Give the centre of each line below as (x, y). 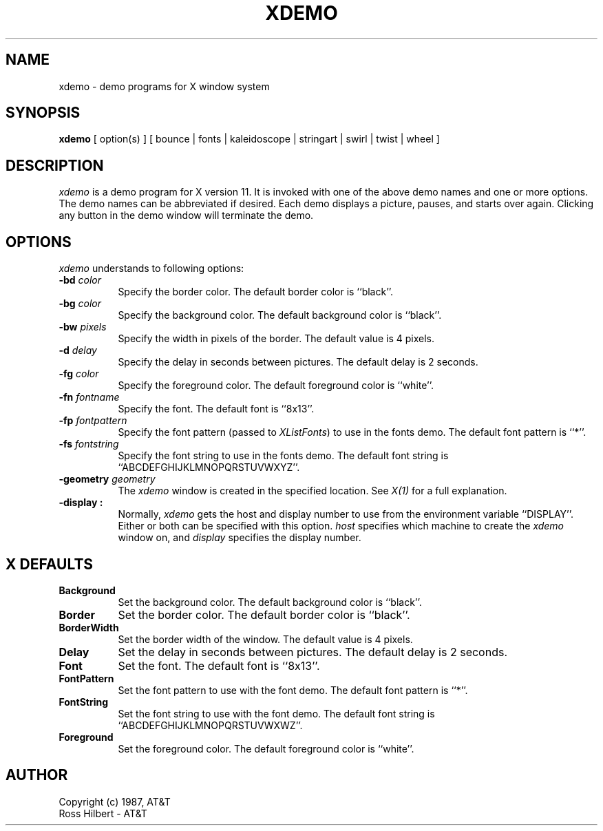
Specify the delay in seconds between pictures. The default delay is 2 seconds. (298, 362)
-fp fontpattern (93, 421)
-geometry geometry (107, 479)
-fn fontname (89, 397)
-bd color (80, 280)
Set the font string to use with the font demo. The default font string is (276, 713)
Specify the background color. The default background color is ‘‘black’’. (280, 315)
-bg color (80, 304)
